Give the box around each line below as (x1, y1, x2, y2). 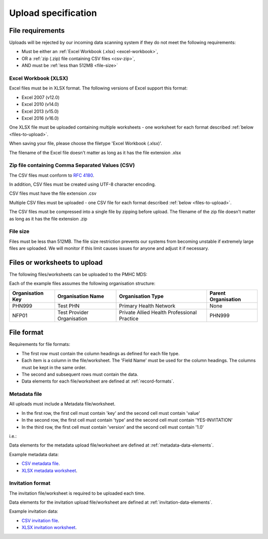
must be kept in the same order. (21, 364, 87, 370)
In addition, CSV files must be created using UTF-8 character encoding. (9, 181, 156, 187)
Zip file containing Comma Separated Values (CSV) (9, 162, 135, 169)
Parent (209, 290, 226, 297)
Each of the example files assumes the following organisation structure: (9, 281, 156, 287)
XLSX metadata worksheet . (21, 467, 78, 473)
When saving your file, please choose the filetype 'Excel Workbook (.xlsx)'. (9, 141, 162, 147)
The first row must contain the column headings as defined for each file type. (21, 350, 180, 356)
